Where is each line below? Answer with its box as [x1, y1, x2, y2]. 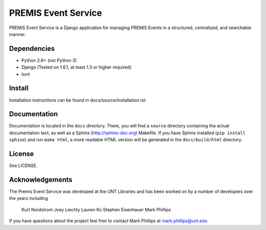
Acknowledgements [9, 175, 72, 184]
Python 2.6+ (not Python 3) [21, 57, 77, 63]
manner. [9, 31, 26, 37]
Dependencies [9, 44, 55, 53]
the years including [9, 195, 48, 201]
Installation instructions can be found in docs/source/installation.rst [9, 97, 146, 103]
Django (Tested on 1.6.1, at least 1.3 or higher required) [21, 64, 132, 70]
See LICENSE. [9, 163, 38, 169]
